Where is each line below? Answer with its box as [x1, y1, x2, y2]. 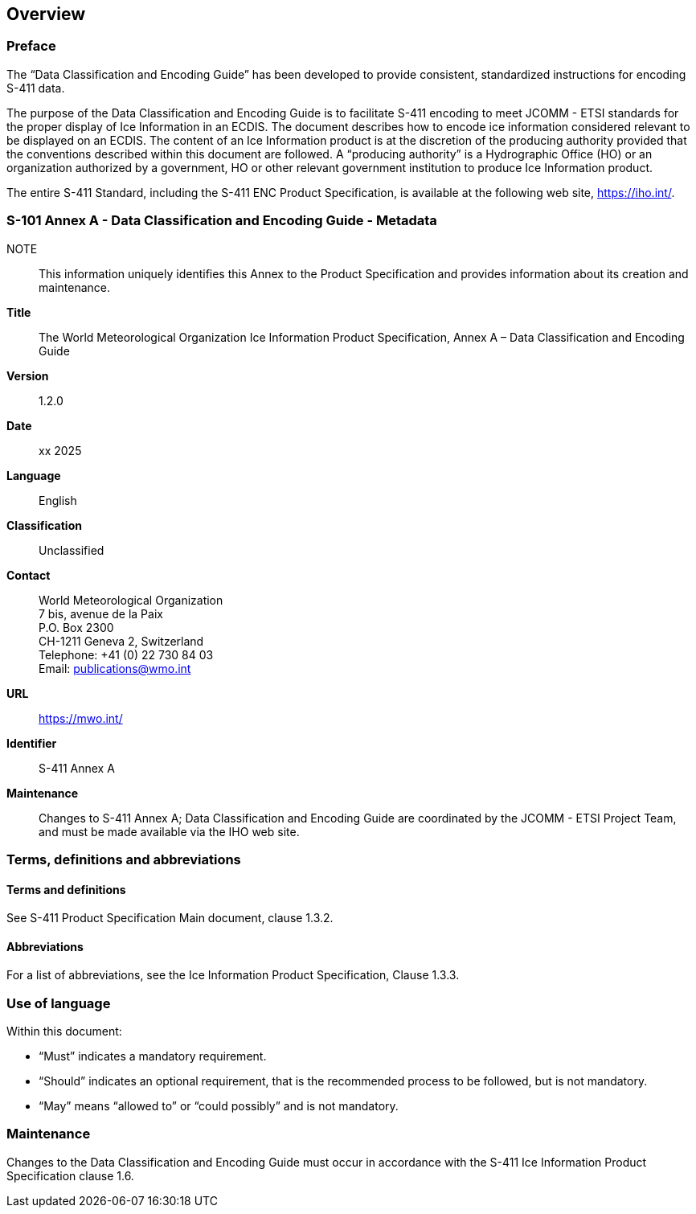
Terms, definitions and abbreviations [6, 851, 241, 867]
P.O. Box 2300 [39, 620, 114, 634]
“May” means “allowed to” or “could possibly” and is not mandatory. [39, 1099, 399, 1114]
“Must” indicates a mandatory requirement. [39, 1049, 267, 1064]
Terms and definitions [6, 882, 126, 896]
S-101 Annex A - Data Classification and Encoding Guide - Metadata [6, 212, 437, 229]
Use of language [6, 995, 111, 1011]
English [39, 493, 77, 507]
